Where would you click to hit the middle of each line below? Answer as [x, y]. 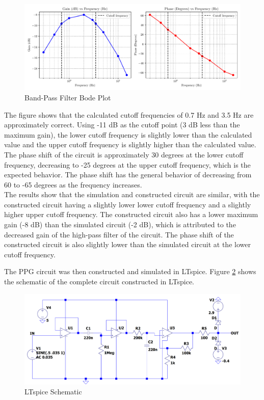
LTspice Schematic [53, 392]
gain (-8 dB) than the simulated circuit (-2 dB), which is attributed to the [120, 224]
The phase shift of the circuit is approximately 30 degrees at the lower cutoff [124, 154]
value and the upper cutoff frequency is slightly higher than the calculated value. [130, 144]
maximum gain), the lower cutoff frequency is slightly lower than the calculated [128, 134]
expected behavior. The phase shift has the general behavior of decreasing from [128, 175]
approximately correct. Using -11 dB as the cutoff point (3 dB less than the [122, 125]
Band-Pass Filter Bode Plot [68, 97]
